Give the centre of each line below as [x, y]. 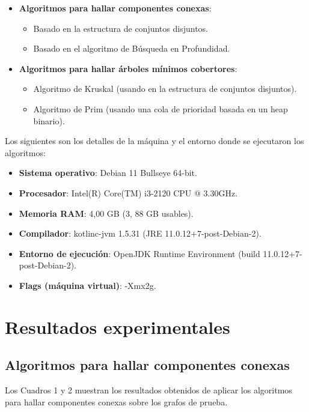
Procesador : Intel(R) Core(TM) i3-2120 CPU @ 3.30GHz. [128, 192]
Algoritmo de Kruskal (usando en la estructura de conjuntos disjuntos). [165, 89]
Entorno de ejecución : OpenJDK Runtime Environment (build [139, 253]
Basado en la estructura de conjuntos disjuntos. [121, 28]
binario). [49, 120]
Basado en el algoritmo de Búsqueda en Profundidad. [132, 48]
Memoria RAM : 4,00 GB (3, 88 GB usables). [106, 213]
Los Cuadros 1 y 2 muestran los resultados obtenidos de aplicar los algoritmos [148, 390]
